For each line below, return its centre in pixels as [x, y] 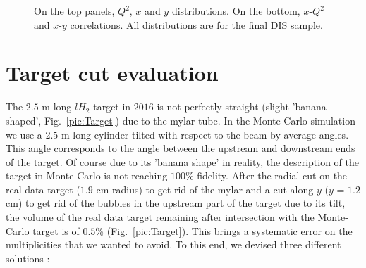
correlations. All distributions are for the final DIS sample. [196, 24]
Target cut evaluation [112, 73]
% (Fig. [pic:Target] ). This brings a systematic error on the [224, 230]
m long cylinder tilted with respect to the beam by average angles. [205, 134]
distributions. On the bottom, [236, 11]
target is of [56, 230]
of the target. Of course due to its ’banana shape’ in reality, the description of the [182, 161]
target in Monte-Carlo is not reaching [87, 176]
